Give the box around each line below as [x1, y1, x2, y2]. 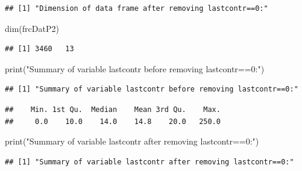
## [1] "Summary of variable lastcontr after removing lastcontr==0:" [5, 157, 294, 166]
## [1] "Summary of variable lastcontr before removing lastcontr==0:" [5, 85, 298, 94]
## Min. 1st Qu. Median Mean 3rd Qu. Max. [5, 105, 221, 114]
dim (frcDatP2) [5, 22, 59, 34]
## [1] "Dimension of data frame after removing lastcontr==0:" [5, 4, 268, 13]
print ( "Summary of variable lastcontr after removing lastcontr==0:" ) [5, 135, 259, 148]
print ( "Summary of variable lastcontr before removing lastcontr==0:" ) [5, 62, 265, 75]
